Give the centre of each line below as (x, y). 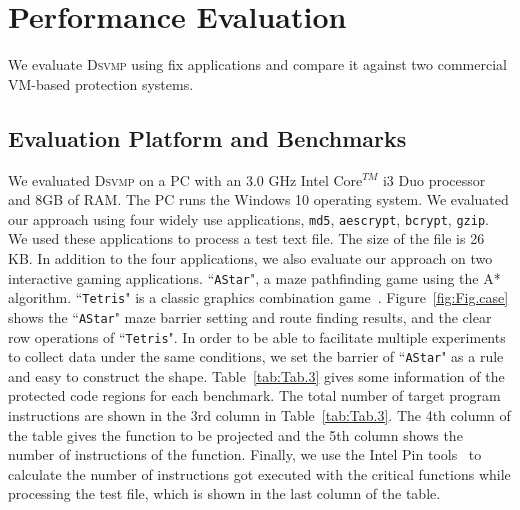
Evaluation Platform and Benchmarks (207, 137)
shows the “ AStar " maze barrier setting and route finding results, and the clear (250, 316)
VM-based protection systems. (101, 83)
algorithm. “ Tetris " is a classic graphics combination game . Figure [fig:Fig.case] (258, 297)
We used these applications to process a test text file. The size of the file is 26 (246, 238)
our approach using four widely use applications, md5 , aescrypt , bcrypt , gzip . (248, 218)
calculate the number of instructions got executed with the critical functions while (259, 473)
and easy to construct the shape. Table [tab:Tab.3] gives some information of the (256, 375)
